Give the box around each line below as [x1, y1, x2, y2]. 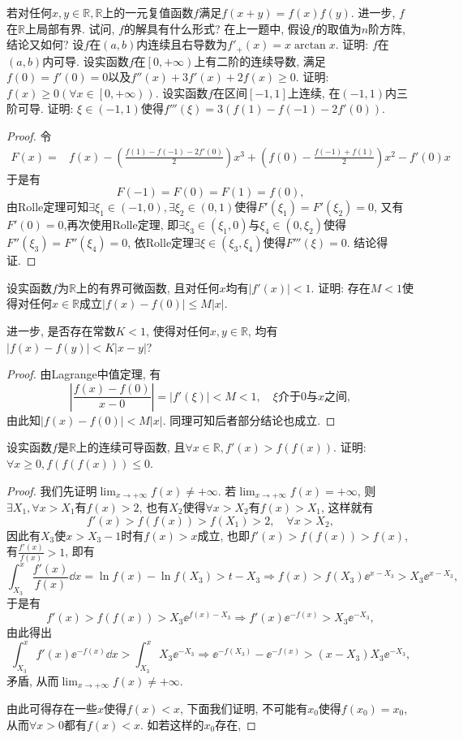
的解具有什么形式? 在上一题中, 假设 [123, 19, 311, 37]
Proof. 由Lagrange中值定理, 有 [6, 365, 161, 382]
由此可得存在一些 [6, 699, 97, 716]
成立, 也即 [197, 526, 250, 543]
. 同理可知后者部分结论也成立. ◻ [162, 411, 336, 428]
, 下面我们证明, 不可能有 [180, 699, 308, 716]
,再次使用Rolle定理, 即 [63, 216, 179, 233]
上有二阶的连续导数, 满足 [194, 52, 326, 69]
